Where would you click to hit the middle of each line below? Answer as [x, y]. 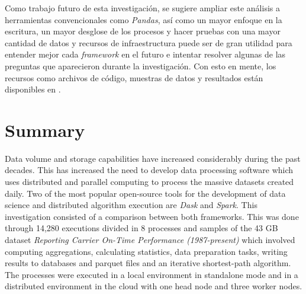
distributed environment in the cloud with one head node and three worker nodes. [154, 286]
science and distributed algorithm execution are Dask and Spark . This [131, 205]
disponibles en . [33, 89]
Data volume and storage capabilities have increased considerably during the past [153, 158]
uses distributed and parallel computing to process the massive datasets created [149, 182]
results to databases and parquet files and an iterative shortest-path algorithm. [148, 263]
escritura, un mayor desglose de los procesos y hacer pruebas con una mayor [143, 31]
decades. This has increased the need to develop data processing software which [149, 170]
